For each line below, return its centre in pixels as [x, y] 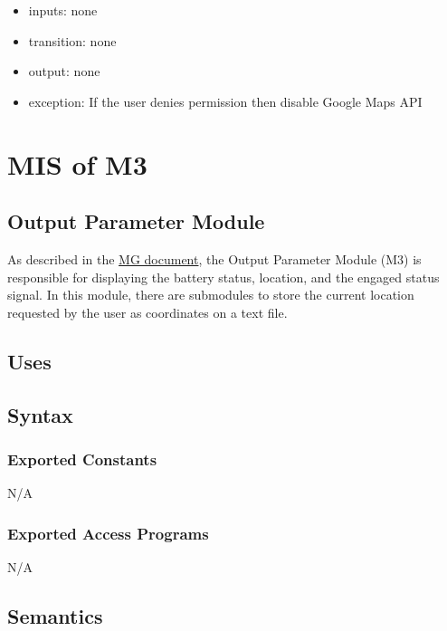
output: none [64, 71]
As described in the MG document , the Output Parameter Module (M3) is [214, 258]
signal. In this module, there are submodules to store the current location [211, 295]
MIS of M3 [77, 163]
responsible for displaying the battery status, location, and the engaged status [223, 277]
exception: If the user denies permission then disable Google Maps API [225, 101]
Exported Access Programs [108, 533]
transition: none [72, 40]
